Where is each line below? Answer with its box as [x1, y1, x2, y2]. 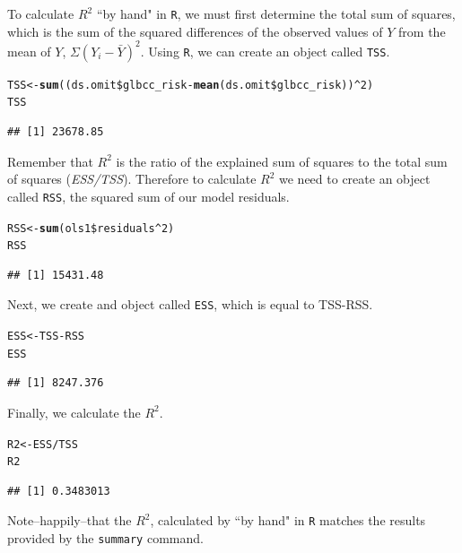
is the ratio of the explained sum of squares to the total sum [116, 151, 448, 170]
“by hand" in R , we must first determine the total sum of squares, [96, 4, 456, 22]
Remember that [7, 151, 93, 170]
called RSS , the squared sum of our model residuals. [7, 186, 290, 205]
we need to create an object [279, 169, 431, 188]
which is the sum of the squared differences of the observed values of [7, 22, 383, 40]
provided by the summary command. [7, 529, 204, 548]
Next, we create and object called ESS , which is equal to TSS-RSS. [7, 295, 373, 314]
